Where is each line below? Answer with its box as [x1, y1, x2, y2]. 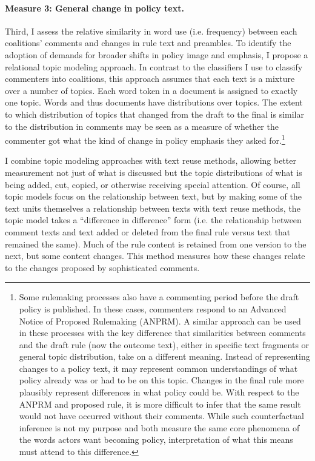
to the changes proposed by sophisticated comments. [5, 261, 200, 274]
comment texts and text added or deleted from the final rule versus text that [5, 225, 291, 238]
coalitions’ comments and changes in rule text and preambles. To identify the [5, 36, 291, 49]
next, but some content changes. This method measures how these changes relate [5, 249, 305, 262]
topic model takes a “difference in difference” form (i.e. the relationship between [5, 214, 302, 226]
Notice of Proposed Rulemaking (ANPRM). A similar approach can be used [19, 314, 301, 327]
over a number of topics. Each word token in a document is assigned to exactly [5, 84, 298, 96]
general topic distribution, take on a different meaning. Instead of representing [19, 350, 310, 363]
